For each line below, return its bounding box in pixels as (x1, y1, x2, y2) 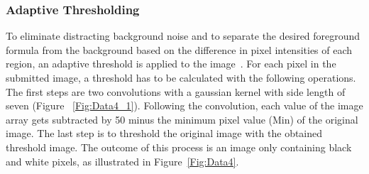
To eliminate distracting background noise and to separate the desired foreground (6, 28, 360, 43)
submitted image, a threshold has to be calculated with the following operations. (6, 70, 356, 85)
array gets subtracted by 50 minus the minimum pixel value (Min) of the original (6, 112, 358, 126)
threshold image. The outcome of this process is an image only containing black (6, 139, 352, 154)
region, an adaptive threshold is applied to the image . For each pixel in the (6, 56, 336, 71)
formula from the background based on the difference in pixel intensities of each (6, 42, 353, 57)
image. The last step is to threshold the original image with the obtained (6, 126, 323, 141)
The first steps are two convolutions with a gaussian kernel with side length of (6, 84, 346, 99)
